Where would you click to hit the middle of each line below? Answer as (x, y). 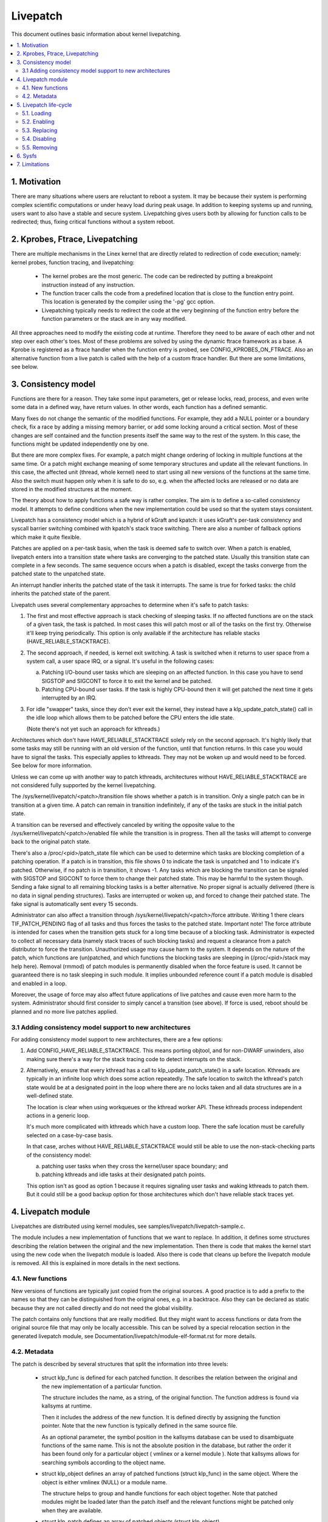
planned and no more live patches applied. (64, 1011)
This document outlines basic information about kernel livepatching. (96, 34)
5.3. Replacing (40, 130)
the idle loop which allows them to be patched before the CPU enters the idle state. (130, 718)
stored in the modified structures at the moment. (72, 489)
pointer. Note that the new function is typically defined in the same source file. (139, 1426)
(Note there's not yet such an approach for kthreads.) (93, 729)
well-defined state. (50, 1096)
